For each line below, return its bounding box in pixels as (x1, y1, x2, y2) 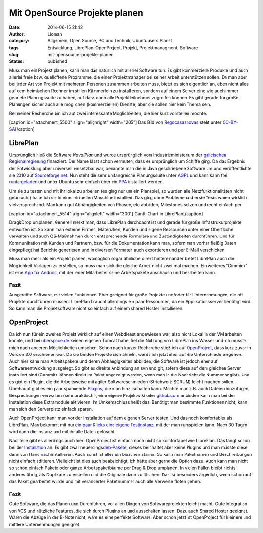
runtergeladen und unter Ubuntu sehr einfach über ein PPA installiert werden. (9, 179, 164, 185)
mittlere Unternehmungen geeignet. (9, 521, 81, 527)
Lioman (47, 31, 63, 37)
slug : (9, 52, 19, 58)
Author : (9, 31, 25, 37)
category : (9, 38, 30, 44)
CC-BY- (222, 119, 238, 125)
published (47, 59, 68, 64)
